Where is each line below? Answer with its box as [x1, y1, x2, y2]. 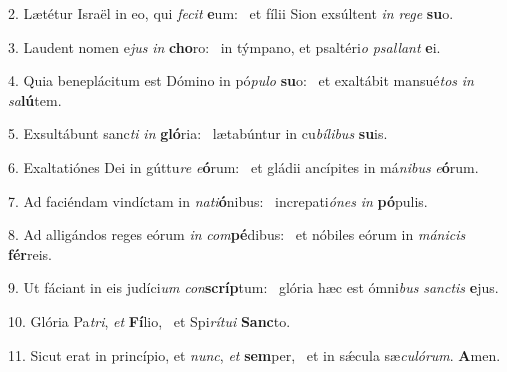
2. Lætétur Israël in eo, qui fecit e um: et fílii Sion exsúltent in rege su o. [8, 3, 454, 23]
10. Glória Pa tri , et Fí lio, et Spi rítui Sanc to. [8, 310, 291, 331]
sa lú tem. [8, 89, 62, 110]
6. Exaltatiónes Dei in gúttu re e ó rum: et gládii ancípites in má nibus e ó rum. [8, 156, 479, 177]
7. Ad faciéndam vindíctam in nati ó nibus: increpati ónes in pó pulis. [8, 190, 428, 211]
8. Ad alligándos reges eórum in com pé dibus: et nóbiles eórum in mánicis [8, 224, 466, 245]
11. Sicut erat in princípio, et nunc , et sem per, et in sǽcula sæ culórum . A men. [8, 344, 501, 365]
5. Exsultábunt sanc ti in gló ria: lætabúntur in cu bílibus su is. [8, 123, 388, 144]
